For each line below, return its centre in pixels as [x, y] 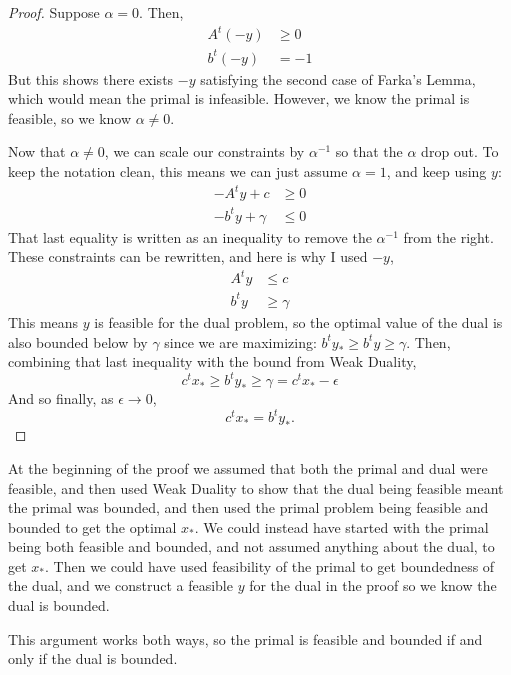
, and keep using [436, 171]
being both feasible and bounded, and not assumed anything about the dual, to [251, 546]
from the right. [448, 236]
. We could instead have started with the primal [341, 526]
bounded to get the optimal [92, 526]
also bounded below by [78, 341]
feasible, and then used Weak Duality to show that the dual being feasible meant [256, 487]
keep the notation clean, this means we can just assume [178, 171]
